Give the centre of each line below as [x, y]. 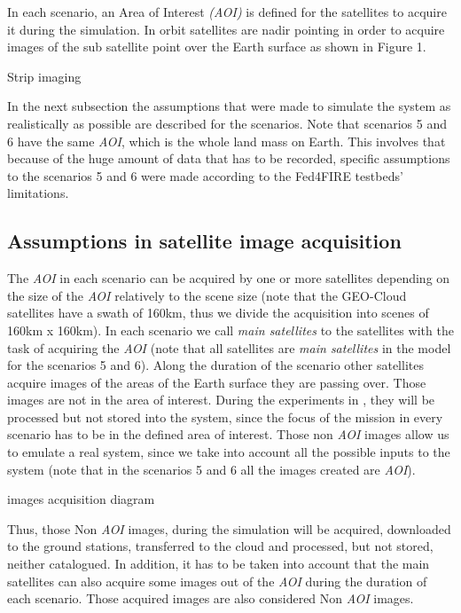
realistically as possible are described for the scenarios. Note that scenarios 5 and [227, 123]
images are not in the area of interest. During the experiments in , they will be [221, 400]
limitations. [38, 193]
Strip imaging [44, 76]
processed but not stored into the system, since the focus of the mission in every [225, 417]
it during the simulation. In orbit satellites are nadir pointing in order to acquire [226, 29]
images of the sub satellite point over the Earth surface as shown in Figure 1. [217, 47]
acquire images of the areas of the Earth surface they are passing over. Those [217, 382]
